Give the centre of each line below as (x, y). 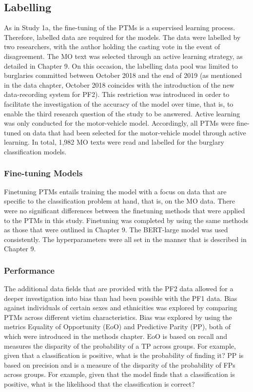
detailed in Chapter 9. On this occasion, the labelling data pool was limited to (121, 65)
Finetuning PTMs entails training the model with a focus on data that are (115, 191)
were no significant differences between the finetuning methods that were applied (125, 210)
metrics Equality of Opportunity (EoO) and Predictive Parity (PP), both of (117, 327)
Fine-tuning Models (43, 173)
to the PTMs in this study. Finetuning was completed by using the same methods (126, 220)
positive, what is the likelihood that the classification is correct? (99, 384)
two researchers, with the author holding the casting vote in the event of (112, 47)
